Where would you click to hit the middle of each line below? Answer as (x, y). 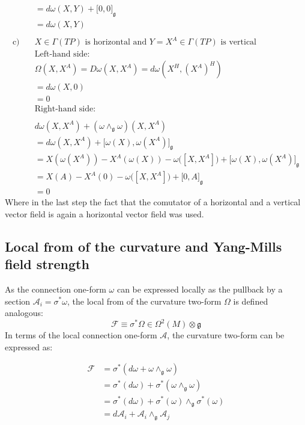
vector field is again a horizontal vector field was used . (104, 213)
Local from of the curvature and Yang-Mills (143, 246)
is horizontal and (116, 42)
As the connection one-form (56, 289)
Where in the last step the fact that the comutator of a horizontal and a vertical (153, 202)
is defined (251, 301)
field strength (47, 264)
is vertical (238, 42)
